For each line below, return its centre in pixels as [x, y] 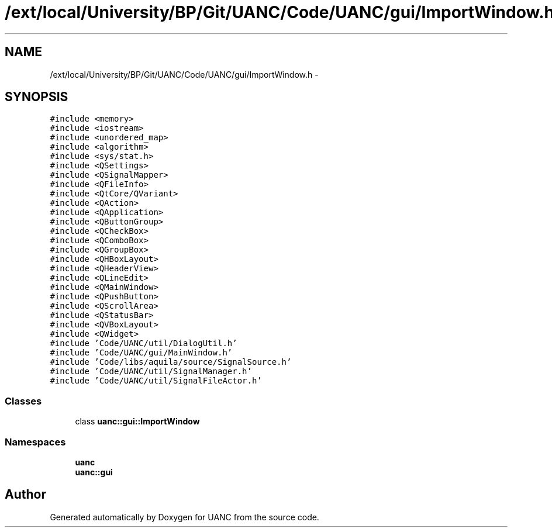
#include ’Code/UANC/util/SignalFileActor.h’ [156, 381]
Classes [23, 401]
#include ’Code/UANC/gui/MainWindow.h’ [141, 353]
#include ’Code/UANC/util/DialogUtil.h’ [144, 343]
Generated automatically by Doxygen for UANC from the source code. [184, 517]
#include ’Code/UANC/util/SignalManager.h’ [151, 372]
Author [25, 495]
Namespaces [35, 442]
